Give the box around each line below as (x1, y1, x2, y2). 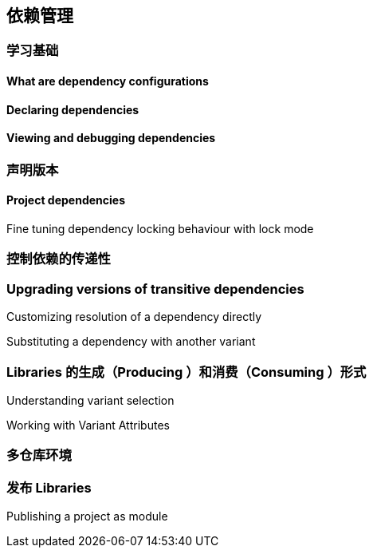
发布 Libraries (6, 479, 92, 496)
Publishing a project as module (6, 509, 168, 524)
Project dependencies (6, 193, 125, 208)
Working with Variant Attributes (6, 417, 170, 432)
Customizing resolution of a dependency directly (6, 310, 262, 324)
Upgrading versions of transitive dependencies (6, 280, 304, 297)
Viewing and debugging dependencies (6, 131, 216, 145)
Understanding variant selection (6, 393, 175, 407)
